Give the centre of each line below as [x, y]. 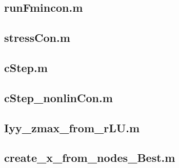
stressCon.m [37, 38]
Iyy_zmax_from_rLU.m [72, 127]
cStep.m [26, 67]
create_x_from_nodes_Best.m [90, 158]
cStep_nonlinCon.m [58, 97]
